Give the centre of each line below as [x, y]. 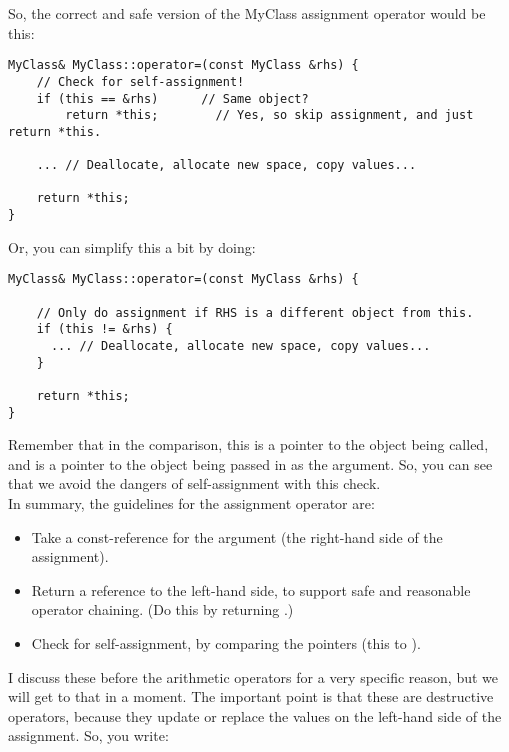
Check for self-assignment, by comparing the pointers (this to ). [226, 643]
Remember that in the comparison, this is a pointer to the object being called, [248, 444]
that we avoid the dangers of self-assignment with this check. [194, 483]
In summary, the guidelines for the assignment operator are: [191, 503]
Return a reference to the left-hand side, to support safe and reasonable [251, 589]
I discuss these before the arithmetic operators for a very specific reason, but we [253, 676]
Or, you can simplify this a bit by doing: [132, 246]
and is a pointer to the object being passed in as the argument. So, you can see [250, 463]
